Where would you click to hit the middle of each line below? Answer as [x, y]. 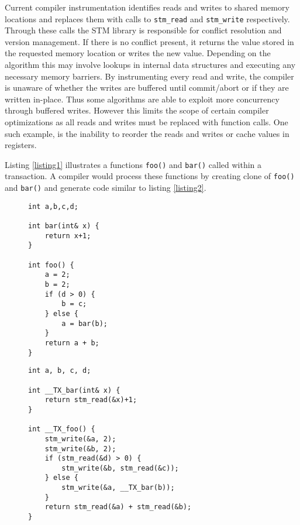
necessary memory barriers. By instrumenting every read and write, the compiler [149, 76]
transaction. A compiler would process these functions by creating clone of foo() [150, 176]
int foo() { [51, 265]
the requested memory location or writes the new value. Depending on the [138, 53]
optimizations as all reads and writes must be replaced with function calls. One [146, 122]
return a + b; [72, 343]
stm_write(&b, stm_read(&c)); [120, 468]
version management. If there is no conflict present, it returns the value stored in [149, 41]
